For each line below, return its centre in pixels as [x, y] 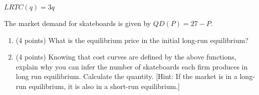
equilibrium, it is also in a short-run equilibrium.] [104, 86]
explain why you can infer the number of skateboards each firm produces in [132, 66]
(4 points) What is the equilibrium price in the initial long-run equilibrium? [132, 40]
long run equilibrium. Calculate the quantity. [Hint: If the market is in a [126, 76]
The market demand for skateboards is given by [78, 23]
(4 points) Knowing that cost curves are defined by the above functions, [126, 57]
